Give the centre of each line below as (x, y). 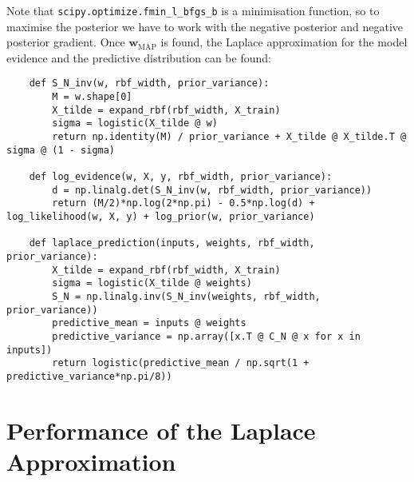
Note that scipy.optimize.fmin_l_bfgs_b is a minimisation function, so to (193, 10)
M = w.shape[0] (92, 97)
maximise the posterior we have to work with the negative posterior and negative (205, 26)
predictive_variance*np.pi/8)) (89, 376)
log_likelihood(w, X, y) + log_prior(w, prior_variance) (161, 217)
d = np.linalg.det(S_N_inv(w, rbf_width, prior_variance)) (212, 190)
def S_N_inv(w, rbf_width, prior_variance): (149, 84)
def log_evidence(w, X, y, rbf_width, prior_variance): (181, 177)
